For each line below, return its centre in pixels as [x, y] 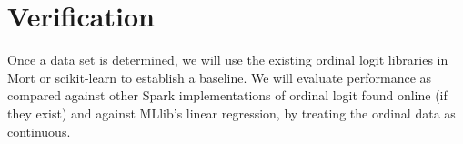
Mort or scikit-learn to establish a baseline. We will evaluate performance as [220, 77]
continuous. [39, 131]
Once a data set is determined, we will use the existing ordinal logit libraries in [228, 60]
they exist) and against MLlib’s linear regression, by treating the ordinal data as [231, 113]
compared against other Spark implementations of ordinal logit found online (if [227, 95]
